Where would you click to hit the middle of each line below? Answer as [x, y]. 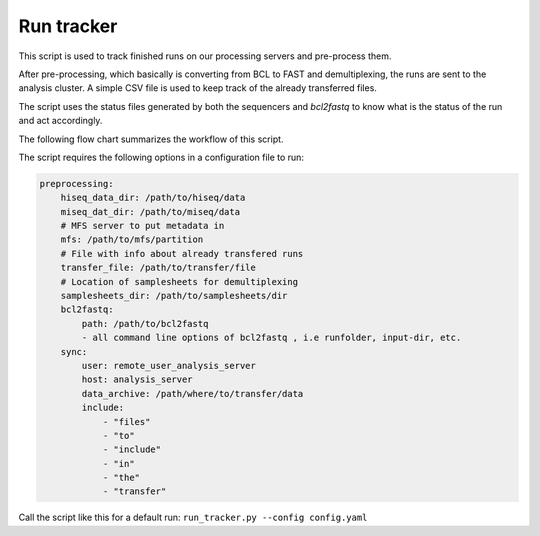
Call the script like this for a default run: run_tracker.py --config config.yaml [193, 517]
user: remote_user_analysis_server [169, 365]
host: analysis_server [137, 379]
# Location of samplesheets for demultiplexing [179, 281]
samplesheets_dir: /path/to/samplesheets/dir [174, 295]
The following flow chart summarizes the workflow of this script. [151, 139]
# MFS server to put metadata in [142, 226]
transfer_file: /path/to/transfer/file [158, 268]
